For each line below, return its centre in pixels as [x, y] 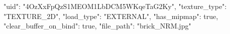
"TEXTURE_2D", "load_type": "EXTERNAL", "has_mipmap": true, [111, 16]
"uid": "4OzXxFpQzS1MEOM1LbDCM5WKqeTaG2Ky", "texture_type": [115, 6]
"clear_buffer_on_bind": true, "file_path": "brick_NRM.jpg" [97, 26]
